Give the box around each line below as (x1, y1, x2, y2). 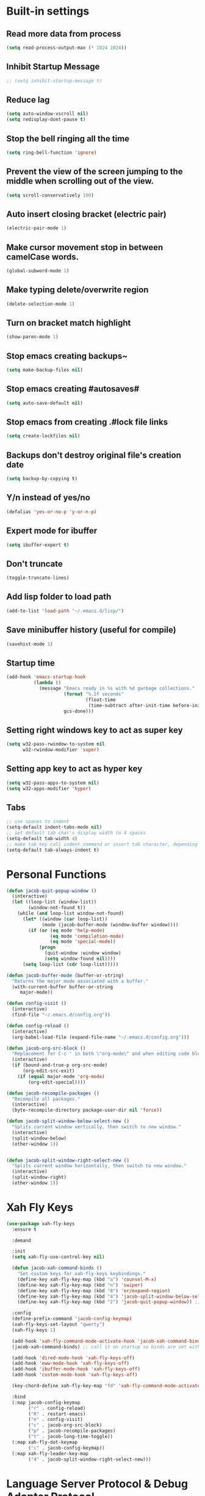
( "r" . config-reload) (28, 1405, 86, 1411)
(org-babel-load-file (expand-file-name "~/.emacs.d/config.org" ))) (12, 1034, 190, 1040)
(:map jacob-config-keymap (12, 1399, 81, 1406)
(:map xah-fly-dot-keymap (12, 1439, 78, 1445)
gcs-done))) (63, 708, 95, 714)
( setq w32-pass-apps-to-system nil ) (6, 780, 99, 786)
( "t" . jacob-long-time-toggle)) (28, 1434, 113, 1440)
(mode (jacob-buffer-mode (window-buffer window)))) (41, 921, 179, 928)
